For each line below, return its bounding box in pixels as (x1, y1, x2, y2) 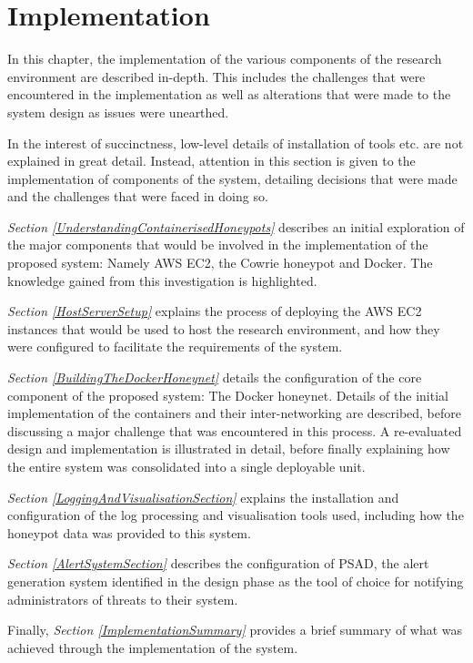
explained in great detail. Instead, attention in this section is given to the (7, 151, 416, 170)
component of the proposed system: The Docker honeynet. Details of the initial (7, 385, 448, 404)
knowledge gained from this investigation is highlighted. (7, 270, 317, 290)
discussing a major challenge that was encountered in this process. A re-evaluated (7, 421, 462, 440)
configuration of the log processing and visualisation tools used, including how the (7, 505, 464, 525)
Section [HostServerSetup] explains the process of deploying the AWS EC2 (7, 301, 422, 321)
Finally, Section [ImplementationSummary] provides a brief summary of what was (7, 620, 463, 639)
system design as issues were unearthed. (7, 102, 229, 121)
